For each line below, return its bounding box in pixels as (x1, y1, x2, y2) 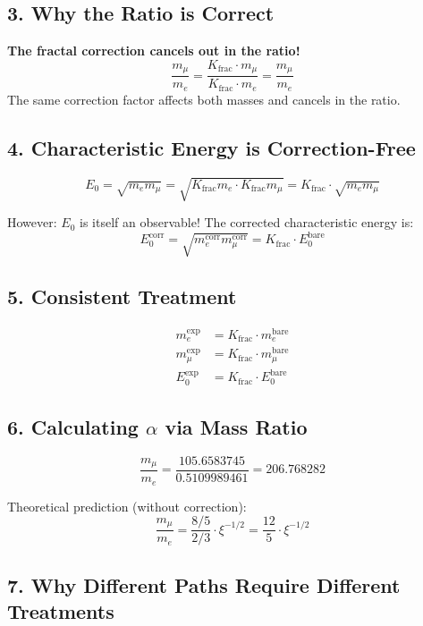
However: (7, 213, 57, 232)
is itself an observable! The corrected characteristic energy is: (80, 213, 414, 232)
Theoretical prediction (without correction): (7, 496, 247, 515)
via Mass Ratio (165, 413, 308, 441)
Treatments (7, 596, 114, 624)
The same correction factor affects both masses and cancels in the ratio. (7, 89, 401, 108)
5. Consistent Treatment (7, 282, 237, 309)
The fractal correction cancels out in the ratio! (7, 41, 300, 60)
